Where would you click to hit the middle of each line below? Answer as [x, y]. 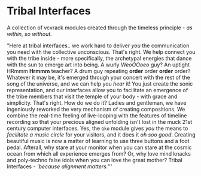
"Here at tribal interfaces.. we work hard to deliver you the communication [98, 45]
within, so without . [30, 34]
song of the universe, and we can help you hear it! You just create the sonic [100, 84]
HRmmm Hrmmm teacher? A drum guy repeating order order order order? [99, 71]
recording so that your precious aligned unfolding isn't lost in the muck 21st [100, 122]
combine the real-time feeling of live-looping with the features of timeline [97, 116]
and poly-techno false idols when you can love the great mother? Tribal [95, 160]
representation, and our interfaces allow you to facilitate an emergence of [98, 90]
